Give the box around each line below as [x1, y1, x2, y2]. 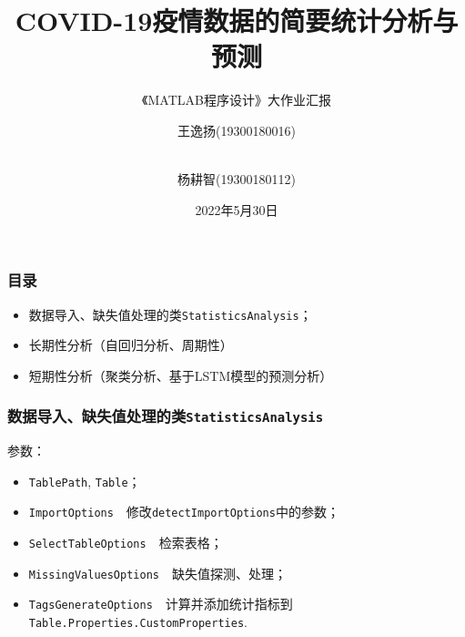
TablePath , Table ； [28, 471, 141, 490]
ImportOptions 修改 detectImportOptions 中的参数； [28, 502, 339, 521]
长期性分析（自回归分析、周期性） [28, 335, 233, 354]
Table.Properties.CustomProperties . [28, 612, 248, 632]
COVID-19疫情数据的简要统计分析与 [15, 2, 459, 39]
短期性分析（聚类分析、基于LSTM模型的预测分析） [28, 365, 333, 385]
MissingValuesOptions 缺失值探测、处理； [28, 563, 287, 582]
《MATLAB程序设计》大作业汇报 [142, 90, 331, 109]
